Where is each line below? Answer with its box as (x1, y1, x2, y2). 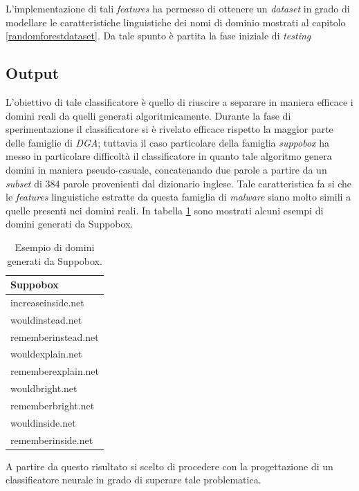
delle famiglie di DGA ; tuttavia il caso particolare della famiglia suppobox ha (6, 135, 330, 149)
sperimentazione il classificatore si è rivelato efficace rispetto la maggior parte (6, 122, 333, 136)
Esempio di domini (15, 239, 95, 254)
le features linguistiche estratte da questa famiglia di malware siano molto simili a (6, 189, 351, 204)
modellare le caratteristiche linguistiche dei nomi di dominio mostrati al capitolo (6, 15, 346, 29)
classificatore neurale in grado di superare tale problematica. (6, 472, 261, 487)
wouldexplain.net (10, 346, 82, 361)
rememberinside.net (10, 432, 93, 447)
